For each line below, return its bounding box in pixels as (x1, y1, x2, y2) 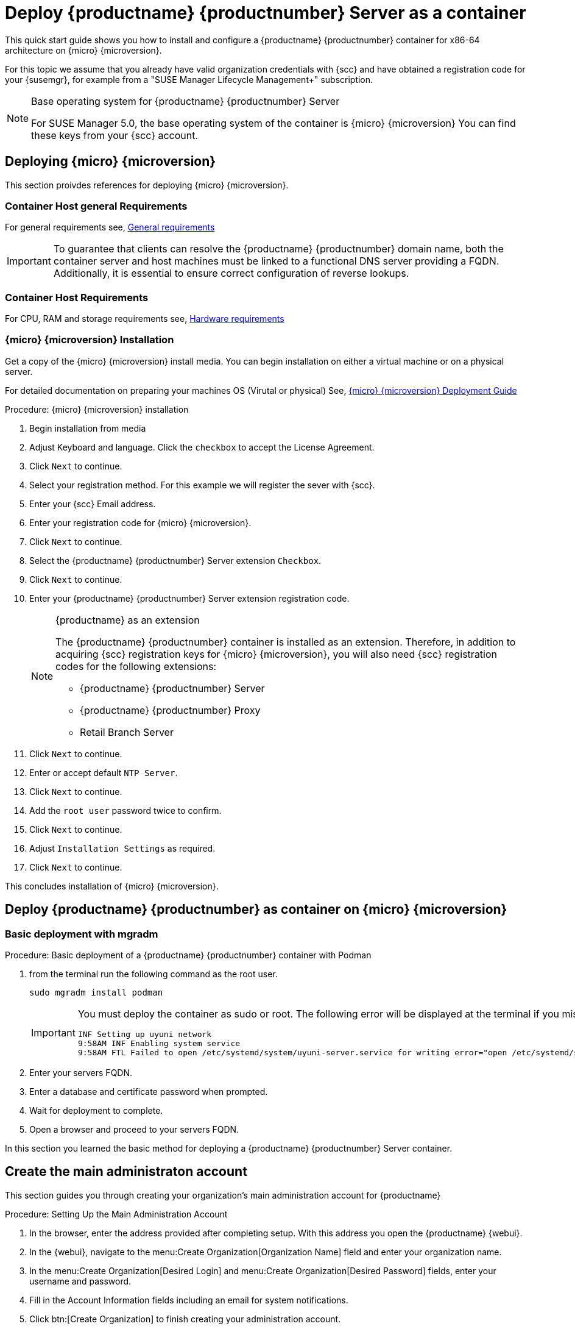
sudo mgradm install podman (29, 988, 163, 998)
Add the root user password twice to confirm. (29, 805, 222, 816)
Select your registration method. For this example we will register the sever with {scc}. (29, 479, 375, 490)
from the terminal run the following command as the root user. (29, 969, 278, 980)
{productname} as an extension (55, 613, 200, 626)
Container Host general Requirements (5, 199, 188, 212)
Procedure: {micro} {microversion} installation (5, 404, 189, 415)
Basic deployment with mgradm (5, 927, 158, 940)
